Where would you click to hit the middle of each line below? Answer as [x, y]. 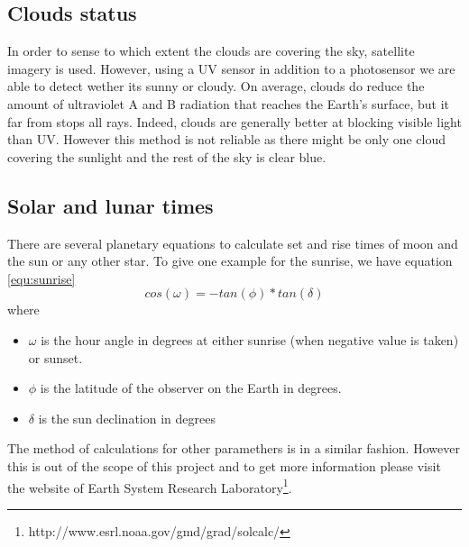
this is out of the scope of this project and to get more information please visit [224, 465]
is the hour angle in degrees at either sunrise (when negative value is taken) [250, 339]
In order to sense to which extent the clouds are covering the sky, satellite [211, 51]
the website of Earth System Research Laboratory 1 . [150, 486]
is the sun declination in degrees [127, 418]
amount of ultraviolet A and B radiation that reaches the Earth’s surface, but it [229, 103]
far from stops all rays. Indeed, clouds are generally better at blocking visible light [234, 121]
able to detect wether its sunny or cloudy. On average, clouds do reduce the [216, 86]
